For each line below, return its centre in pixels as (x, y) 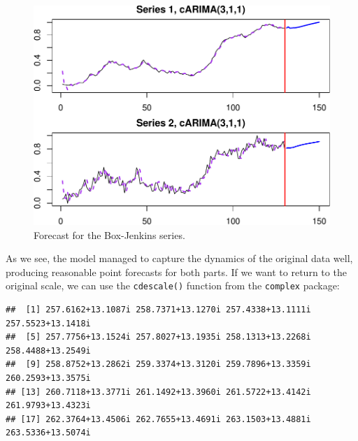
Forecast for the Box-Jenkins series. (109, 234)
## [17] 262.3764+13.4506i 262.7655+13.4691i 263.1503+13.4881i (158, 419)
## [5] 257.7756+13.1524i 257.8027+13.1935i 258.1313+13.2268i (158, 337)
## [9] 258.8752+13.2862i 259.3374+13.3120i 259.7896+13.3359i (158, 364)
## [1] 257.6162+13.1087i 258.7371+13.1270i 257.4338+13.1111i (158, 309)
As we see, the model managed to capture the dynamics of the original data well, (179, 258)
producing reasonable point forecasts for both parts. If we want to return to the (176, 272)
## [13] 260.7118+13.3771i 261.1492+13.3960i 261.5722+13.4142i (158, 392)
